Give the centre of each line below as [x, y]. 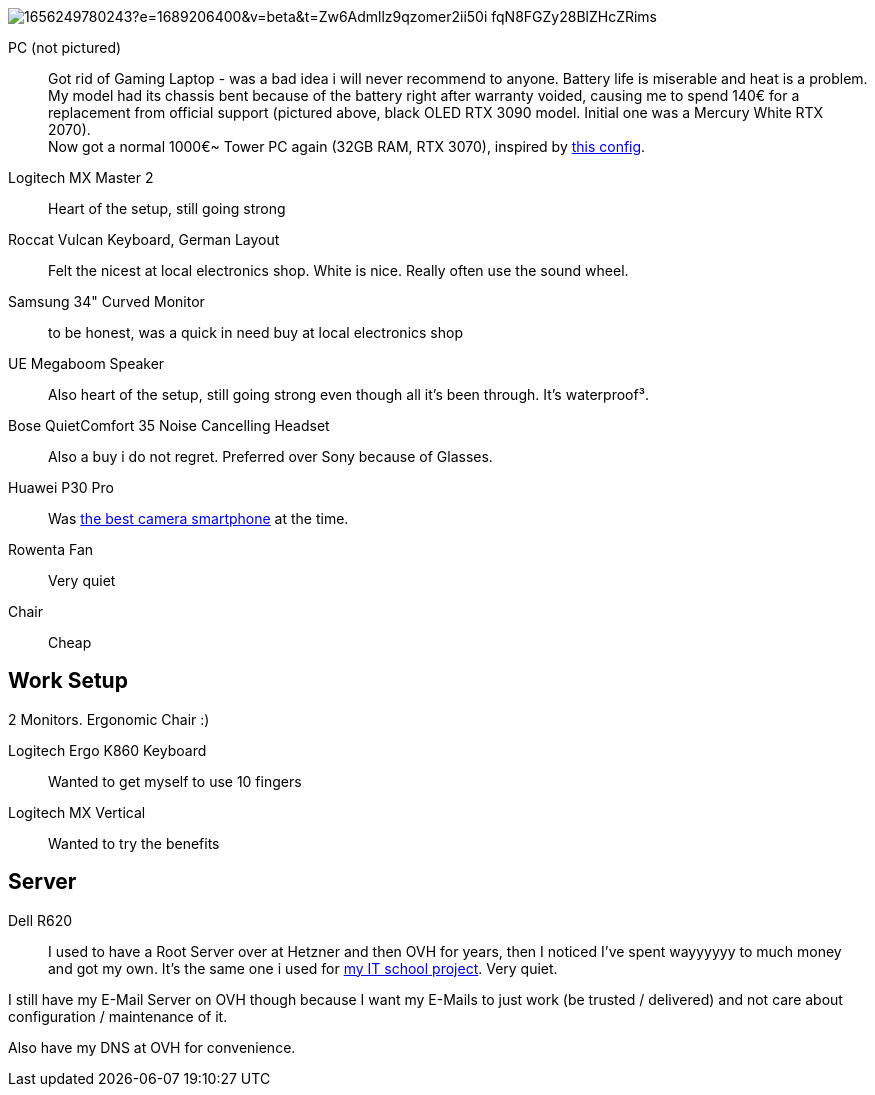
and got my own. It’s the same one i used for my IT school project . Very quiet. [303, 968]
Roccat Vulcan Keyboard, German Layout [144, 239]
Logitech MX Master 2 [81, 177]
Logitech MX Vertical [77, 812]
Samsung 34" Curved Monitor [106, 301]
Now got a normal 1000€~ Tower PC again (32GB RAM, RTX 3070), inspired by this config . [347, 146]
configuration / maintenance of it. [118, 1016]
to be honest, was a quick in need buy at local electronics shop [255, 332]
